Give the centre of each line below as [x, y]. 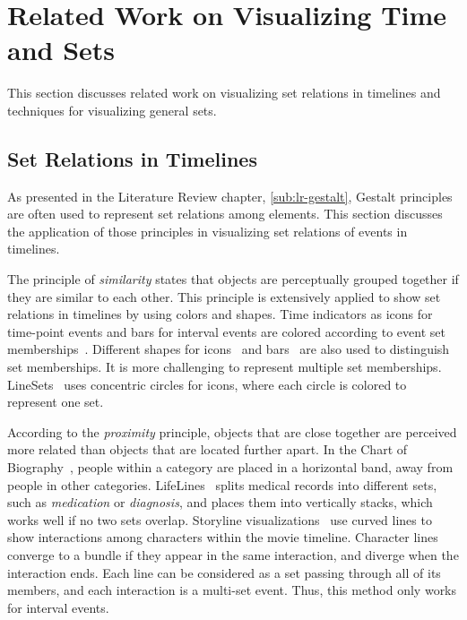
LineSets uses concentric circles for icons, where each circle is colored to [207, 384]
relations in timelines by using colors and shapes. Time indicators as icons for [220, 314]
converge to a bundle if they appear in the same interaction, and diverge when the [233, 554]
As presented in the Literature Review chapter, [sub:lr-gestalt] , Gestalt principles [230, 196]
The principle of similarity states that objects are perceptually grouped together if [233, 279]
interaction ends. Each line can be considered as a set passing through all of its [224, 572]
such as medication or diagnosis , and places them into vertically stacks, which [220, 502]
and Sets [61, 50]
